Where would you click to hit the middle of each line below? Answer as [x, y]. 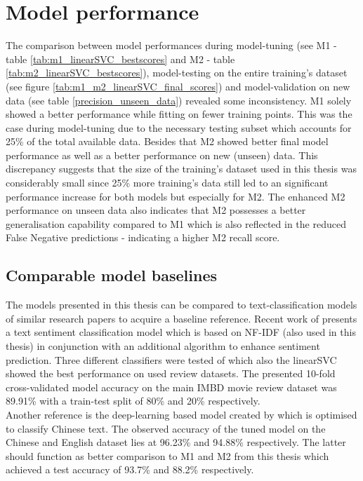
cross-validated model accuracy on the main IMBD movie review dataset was [171, 387]
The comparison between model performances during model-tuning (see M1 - [171, 45]
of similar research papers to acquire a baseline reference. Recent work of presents [181, 318]
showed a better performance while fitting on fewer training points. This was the [179, 114]
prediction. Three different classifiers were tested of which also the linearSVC [171, 359]
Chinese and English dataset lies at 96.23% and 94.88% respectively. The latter [176, 442]
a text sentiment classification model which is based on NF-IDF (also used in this [181, 332]
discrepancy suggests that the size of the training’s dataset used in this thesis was [181, 169]
